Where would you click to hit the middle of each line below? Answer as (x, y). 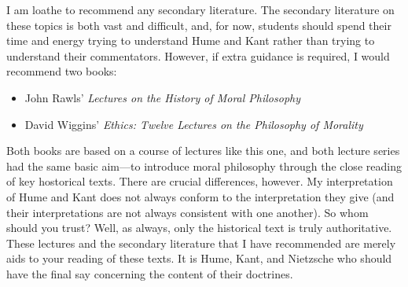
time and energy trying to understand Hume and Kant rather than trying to (191, 40)
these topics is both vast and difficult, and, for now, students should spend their (199, 25)
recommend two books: (62, 71)
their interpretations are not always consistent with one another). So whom (187, 212)
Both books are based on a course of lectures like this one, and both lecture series (203, 151)
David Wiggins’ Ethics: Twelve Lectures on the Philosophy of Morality (194, 124)
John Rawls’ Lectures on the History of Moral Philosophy (163, 97)
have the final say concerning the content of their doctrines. (150, 273)
